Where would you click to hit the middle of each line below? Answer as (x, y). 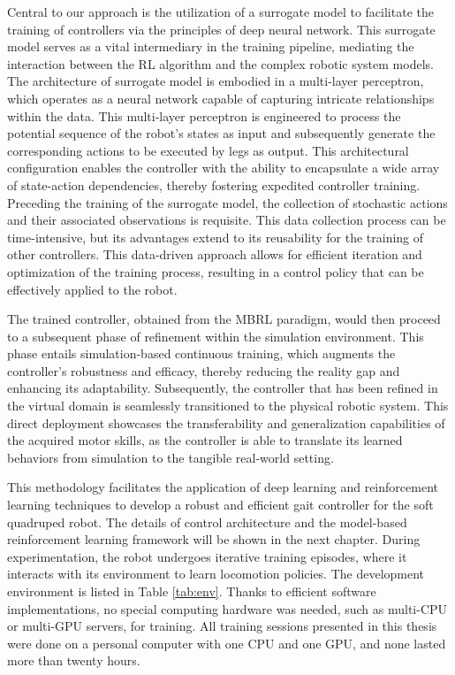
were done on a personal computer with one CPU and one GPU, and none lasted (227, 643)
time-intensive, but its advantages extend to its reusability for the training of (216, 237)
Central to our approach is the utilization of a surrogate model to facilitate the (220, 12)
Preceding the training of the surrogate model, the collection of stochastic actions (227, 202)
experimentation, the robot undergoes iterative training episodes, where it (207, 556)
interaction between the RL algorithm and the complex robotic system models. (220, 63)
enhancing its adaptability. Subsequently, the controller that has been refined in (223, 388)
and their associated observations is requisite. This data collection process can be (227, 220)
